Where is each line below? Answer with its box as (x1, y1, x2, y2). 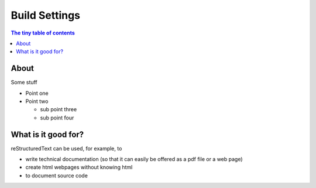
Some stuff (11, 79, 37, 86)
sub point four (40, 114, 74, 121)
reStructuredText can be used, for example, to (11, 145, 122, 152)
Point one (25, 90, 49, 97)
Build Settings (11, 9, 81, 22)
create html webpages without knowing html (25, 164, 133, 171)
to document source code (25, 172, 88, 179)
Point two (25, 98, 49, 105)
